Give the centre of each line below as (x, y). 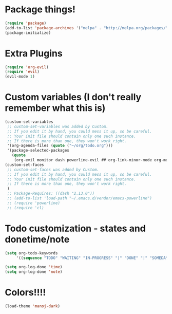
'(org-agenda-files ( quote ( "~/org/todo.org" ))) (60, 146)
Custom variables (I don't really (73, 97)
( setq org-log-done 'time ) (34, 267)
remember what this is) (55, 108)
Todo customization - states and (75, 228)
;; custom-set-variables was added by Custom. (58, 126)
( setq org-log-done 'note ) (34, 272)
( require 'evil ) (22, 72)
